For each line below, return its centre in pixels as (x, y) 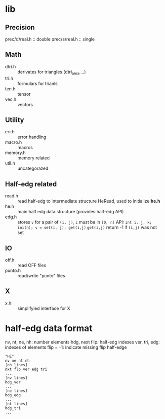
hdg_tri (13, 408)
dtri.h (11, 66)
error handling (32, 137)
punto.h (13, 270)
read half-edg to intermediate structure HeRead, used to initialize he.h (89, 201)
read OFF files (32, 266)
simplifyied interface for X (44, 308)
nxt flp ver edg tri (26, 369)
